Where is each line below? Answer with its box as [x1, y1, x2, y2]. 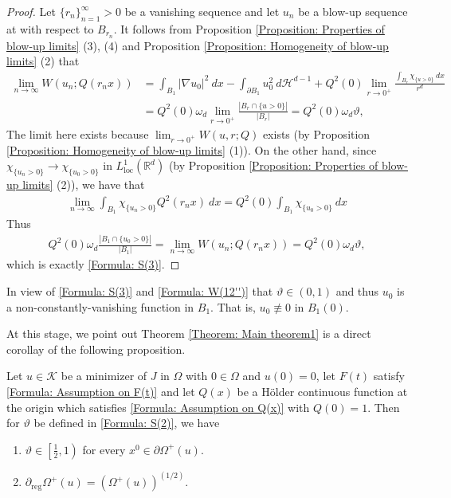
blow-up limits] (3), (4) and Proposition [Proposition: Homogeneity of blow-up [6, 37, 389, 53]
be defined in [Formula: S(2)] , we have [33, 414, 220, 431]
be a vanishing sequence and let [124, 3, 280, 19]
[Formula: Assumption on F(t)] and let [6, 383, 195, 400]
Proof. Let [6, 3, 56, 19]
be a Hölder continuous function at [237, 383, 408, 400]
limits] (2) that [6, 53, 80, 69]
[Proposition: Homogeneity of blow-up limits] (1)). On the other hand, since [6, 141, 377, 158]
